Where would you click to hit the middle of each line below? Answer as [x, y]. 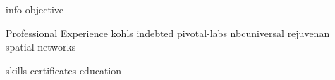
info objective [35, 9]
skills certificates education [64, 70]
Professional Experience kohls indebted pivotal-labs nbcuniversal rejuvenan [168, 33]
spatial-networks [41, 47]
